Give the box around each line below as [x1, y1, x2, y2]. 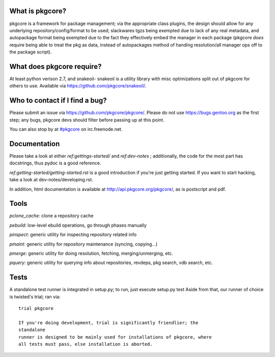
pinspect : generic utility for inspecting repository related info [9, 231, 137, 237]
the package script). [9, 49, 52, 55]
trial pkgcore [18, 305, 53, 312]
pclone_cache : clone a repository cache [9, 212, 94, 219]
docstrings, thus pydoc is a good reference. [9, 160, 101, 166]
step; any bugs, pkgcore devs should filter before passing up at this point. [9, 116, 164, 123]
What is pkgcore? [9, 7, 66, 15]
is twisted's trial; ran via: [9, 294, 61, 300]
